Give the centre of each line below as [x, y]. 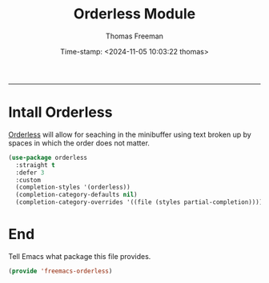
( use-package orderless [48, 157]
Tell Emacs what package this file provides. [80, 256]
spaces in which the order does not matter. [79, 143]
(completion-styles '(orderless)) [73, 187]
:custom [28, 180]
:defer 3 [30, 173]
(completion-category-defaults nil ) [76, 195]
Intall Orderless [60, 112]
